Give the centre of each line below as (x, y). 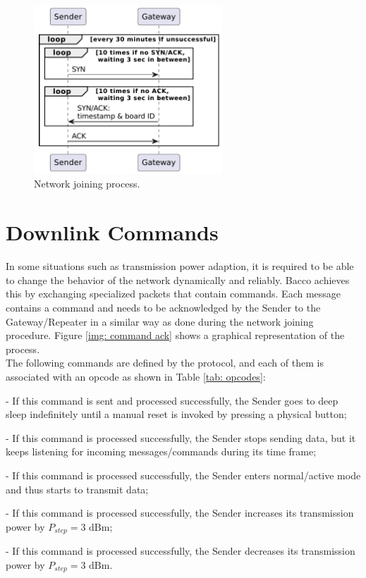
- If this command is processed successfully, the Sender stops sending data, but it (181, 437)
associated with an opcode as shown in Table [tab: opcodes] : (136, 376)
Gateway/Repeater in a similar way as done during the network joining (160, 321)
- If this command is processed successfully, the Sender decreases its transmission (181, 551)
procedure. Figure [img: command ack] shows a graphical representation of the (175, 335)
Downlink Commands (112, 232)
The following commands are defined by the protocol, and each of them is (165, 363)
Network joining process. (87, 184)
